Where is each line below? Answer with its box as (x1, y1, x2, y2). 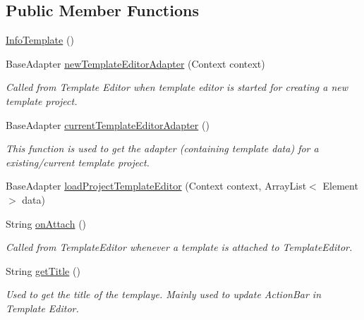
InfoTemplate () (6, 32, 74, 47)
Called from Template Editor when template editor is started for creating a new (6, 80, 348, 94)
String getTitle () (6, 263, 80, 278)
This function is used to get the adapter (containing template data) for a (6, 141, 319, 156)
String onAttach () (6, 216, 87, 230)
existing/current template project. (6, 154, 150, 169)
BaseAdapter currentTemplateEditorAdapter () (6, 117, 210, 132)
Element (322, 178, 358, 193)
